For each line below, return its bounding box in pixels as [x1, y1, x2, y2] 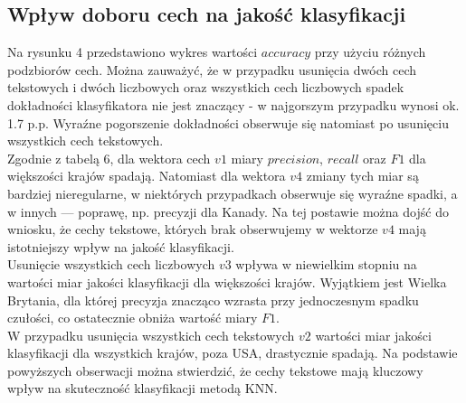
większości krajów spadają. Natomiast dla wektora [7, 166, 286, 185]
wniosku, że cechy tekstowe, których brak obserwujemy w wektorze [7, 220, 378, 239]
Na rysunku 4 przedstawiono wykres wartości [7, 42, 258, 61]
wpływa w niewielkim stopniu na [235, 255, 417, 274]
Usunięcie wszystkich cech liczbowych [7, 255, 215, 274]
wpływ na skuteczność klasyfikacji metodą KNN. [7, 379, 278, 398]
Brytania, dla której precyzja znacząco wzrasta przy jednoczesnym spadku [7, 290, 419, 309]
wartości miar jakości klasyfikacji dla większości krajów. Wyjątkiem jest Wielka [7, 272, 447, 291]
